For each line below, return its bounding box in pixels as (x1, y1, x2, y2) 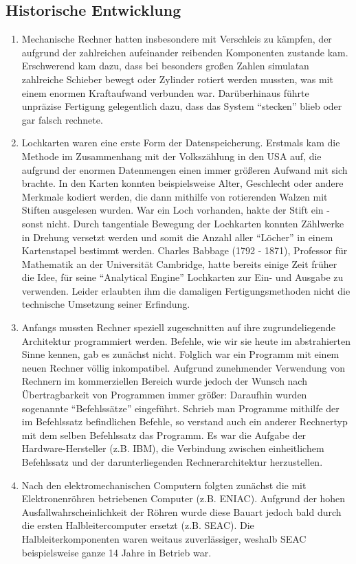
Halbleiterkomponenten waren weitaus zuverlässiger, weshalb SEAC (21, 531, 307, 545)
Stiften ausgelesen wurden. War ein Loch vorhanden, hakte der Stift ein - (21, 203, 330, 217)
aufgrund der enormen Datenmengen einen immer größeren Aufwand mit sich (21, 162, 348, 177)
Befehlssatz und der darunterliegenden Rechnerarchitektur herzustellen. (21, 455, 323, 469)
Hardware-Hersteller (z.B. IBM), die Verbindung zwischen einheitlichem (21, 441, 324, 455)
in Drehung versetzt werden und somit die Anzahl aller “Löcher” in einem (21, 229, 333, 244)
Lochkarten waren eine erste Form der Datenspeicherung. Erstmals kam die (21, 135, 340, 150)
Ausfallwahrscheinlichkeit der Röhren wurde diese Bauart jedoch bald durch (21, 504, 342, 519)
